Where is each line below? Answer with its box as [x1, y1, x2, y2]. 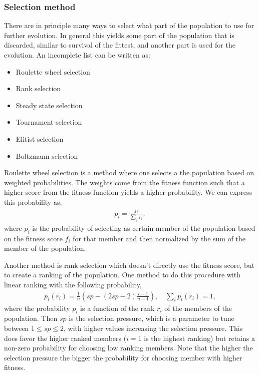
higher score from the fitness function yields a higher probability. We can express [4, 187, 252, 197]
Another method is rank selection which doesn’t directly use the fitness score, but [4, 259, 255, 270]
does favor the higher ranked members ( [4, 332, 127, 343]
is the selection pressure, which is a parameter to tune [69, 313, 234, 323]
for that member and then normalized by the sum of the [73, 233, 246, 243]
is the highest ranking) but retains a [144, 332, 255, 343]
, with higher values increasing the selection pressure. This [63, 322, 243, 333]
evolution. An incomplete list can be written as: [4, 50, 150, 60]
